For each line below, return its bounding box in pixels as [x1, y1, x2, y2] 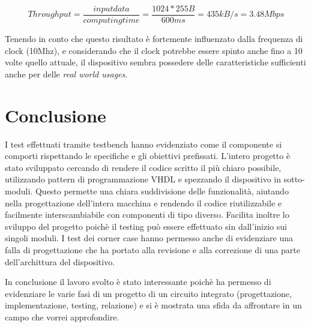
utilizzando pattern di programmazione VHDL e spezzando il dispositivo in [5, 173, 282, 185]
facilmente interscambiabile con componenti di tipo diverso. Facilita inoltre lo [5, 208, 289, 221]
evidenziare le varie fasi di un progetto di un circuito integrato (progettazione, [5, 287, 292, 299]
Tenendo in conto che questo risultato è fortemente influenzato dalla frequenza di [5, 32, 303, 45]
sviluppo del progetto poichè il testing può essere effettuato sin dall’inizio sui [5, 220, 287, 232]
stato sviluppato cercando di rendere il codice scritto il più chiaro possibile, [5, 161, 282, 173]
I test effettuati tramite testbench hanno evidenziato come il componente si [5, 137, 282, 150]
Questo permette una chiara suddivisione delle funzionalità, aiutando [35, 184, 289, 197]
